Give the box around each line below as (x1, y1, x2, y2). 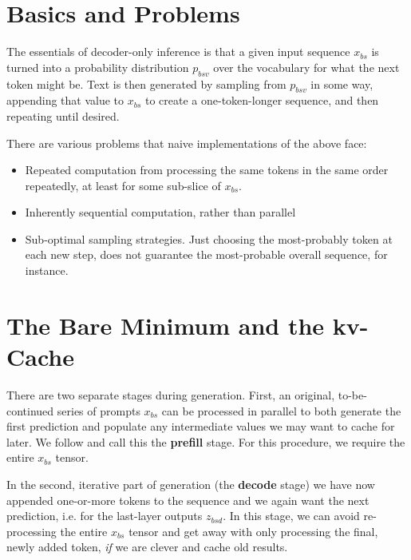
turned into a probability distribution (6, 58, 189, 75)
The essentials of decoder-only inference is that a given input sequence (6, 43, 350, 60)
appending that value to (6, 92, 124, 109)
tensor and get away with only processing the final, (128, 522, 378, 539)
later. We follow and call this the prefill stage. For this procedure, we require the (6, 433, 405, 450)
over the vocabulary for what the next (213, 58, 400, 75)
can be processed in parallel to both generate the (161, 402, 401, 419)
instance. (25, 262, 69, 279)
